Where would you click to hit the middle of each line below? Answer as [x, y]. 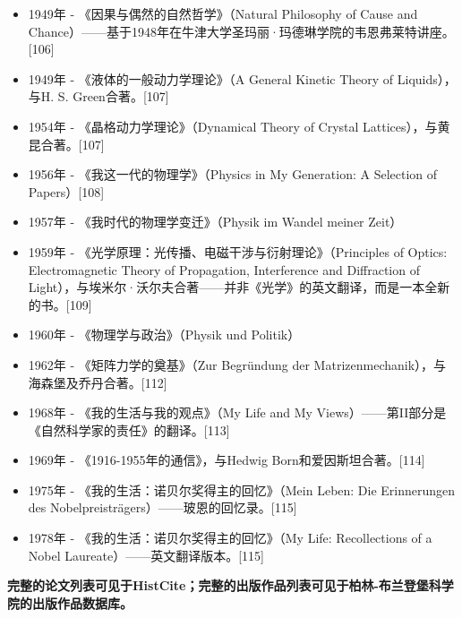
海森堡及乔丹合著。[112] [98, 382]
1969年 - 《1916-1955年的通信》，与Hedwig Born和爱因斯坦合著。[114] [227, 460]
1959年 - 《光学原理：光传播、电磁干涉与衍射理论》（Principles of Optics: [238, 251]
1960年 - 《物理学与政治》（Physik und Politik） [164, 335]
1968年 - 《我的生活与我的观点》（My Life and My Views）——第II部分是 [237, 412]
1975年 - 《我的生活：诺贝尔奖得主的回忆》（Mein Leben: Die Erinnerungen [242, 489]
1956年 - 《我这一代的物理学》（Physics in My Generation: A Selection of [233, 174]
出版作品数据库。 [82, 602]
